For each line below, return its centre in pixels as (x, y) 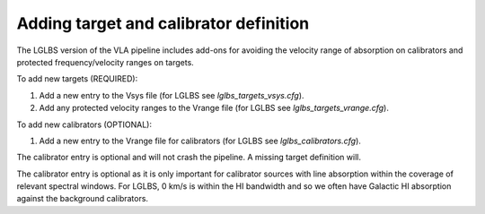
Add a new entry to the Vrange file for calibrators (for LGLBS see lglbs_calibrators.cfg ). (200, 141)
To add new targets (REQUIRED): (77, 79)
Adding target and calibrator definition (163, 23)
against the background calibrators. (82, 199)
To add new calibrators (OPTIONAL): (84, 124)
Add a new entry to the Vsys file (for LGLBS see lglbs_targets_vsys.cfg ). (172, 95)
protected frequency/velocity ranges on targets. (106, 62)
